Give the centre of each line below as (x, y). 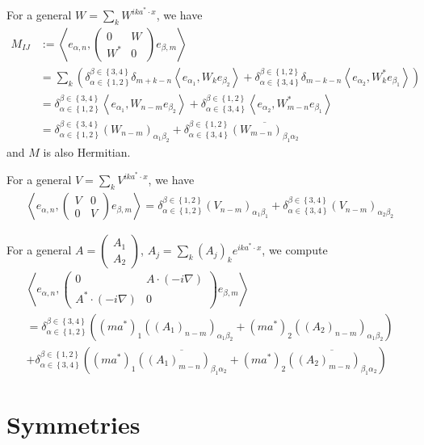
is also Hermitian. (87, 151)
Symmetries (73, 424)
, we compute (295, 250)
